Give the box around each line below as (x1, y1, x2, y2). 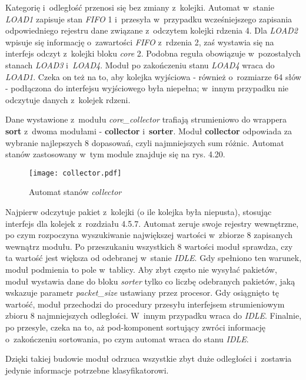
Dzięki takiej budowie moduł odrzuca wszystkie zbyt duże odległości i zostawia (5, 352, 292, 365)
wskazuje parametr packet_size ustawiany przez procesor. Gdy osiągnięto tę (5, 286, 280, 299)
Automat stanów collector (29, 186, 122, 198)
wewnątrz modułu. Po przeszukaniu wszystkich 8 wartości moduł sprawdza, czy (5, 240, 293, 252)
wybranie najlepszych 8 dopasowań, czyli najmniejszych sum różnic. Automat (5, 136, 284, 148)
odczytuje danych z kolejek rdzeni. (5, 93, 131, 105)
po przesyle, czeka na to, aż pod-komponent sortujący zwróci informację (5, 320, 266, 333)
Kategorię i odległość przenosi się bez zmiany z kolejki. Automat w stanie (5, 1, 274, 13)
